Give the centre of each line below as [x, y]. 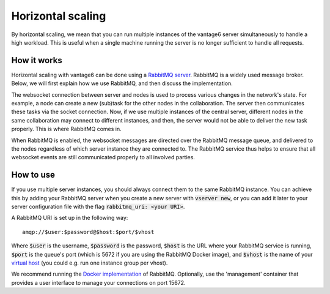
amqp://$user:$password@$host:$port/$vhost [88, 232]
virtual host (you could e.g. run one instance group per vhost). [90, 263]
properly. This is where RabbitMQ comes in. [66, 129]
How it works [37, 60]
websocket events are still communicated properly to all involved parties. [103, 157]
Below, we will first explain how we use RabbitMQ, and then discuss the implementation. [122, 83]
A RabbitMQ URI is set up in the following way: [70, 218]
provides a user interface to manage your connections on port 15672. [98, 282]
